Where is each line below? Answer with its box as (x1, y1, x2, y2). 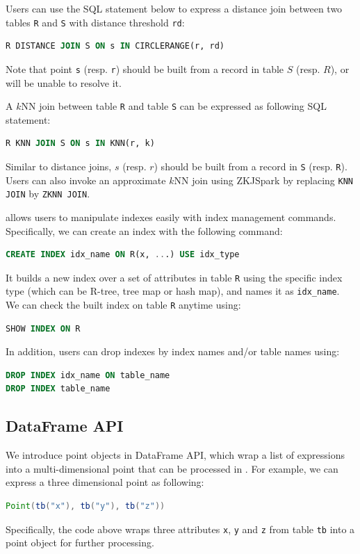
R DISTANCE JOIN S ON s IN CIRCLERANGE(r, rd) (6, 41, 225, 51)
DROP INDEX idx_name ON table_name (6, 370, 170, 380)
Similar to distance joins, (6, 158, 112, 173)
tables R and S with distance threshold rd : (6, 15, 185, 29)
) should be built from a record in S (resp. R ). (154, 158, 347, 173)
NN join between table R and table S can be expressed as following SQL (21, 99, 327, 113)
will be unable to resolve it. (6, 75, 122, 90)
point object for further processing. (6, 535, 154, 550)
